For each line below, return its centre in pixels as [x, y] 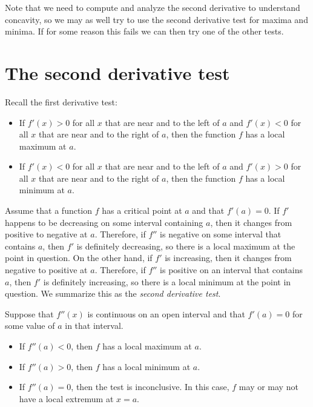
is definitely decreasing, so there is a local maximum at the [186, 246]
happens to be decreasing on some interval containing [104, 222]
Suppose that [29, 313]
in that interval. [94, 326]
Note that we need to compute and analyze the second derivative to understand [153, 7]
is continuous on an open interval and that [166, 313]
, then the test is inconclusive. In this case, [150, 387]
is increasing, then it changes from [228, 258]
